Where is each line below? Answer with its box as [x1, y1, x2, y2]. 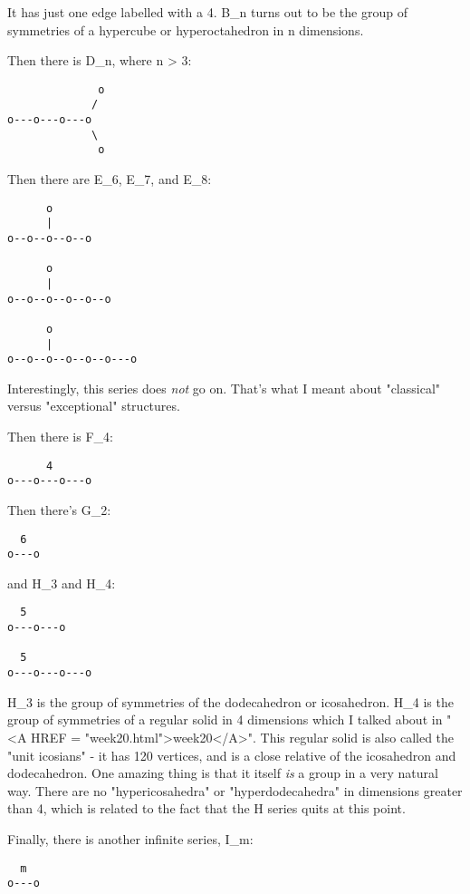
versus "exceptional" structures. [7, 396, 180, 415]
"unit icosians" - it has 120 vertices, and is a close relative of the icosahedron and [7, 745, 456, 764]
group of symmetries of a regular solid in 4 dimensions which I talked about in [7, 710, 443, 729]
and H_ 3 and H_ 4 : [7, 573, 116, 592]
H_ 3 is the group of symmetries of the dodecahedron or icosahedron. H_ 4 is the [7, 692, 454, 711]
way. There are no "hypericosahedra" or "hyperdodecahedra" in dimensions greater [7, 781, 463, 800]
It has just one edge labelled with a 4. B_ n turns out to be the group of [7, 3, 408, 21]
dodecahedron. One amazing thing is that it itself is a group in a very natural [7, 763, 438, 782]
